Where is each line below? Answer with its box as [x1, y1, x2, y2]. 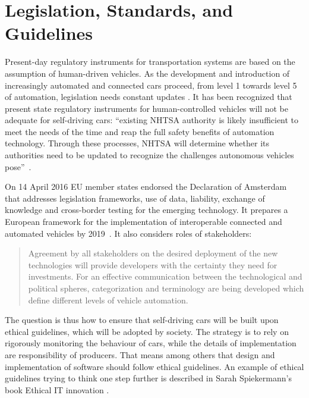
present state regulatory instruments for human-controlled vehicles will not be [5, 102, 289, 114]
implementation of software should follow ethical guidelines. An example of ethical [5, 360, 304, 372]
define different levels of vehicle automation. [28, 293, 188, 306]
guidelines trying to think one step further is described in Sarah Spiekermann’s [5, 372, 292, 384]
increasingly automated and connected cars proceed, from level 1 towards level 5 [5, 79, 297, 91]
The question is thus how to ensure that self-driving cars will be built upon [5, 314, 279, 326]
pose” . [5, 160, 31, 173]
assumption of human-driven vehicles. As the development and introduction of [5, 67, 290, 79]
